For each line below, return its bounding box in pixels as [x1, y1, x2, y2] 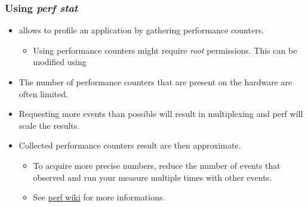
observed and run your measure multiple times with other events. [33, 171, 272, 183]
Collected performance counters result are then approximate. [19, 139, 241, 152]
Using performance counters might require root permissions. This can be [33, 44, 297, 56]
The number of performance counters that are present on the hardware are [19, 76, 292, 88]
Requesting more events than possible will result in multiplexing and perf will [19, 107, 303, 120]
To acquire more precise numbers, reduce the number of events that [33, 159, 281, 171]
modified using [33, 55, 87, 68]
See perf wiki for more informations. [33, 191, 165, 203]
